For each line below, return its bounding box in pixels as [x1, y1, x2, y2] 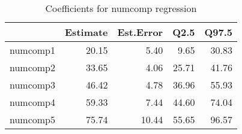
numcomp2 [10, 60, 56, 74]
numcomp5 [10, 112, 56, 126]
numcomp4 [10, 95, 56, 109]
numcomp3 [10, 78, 56, 92]
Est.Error [117, 25, 163, 39]
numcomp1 [10, 43, 56, 57]
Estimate [65, 25, 108, 39]
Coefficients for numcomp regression [45, 1, 197, 15]
